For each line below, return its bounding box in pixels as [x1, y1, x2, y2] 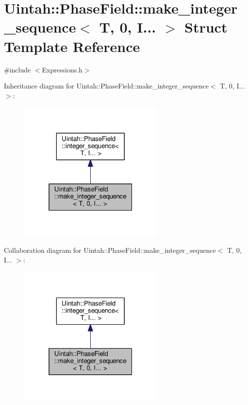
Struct [184, 17, 228, 37]
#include [4, 64, 31, 74]
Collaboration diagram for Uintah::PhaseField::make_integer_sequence [4, 245, 216, 255]
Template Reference [4, 36, 140, 56]
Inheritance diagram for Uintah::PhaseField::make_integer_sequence [4, 81, 209, 91]
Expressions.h [42, 64, 83, 74]
